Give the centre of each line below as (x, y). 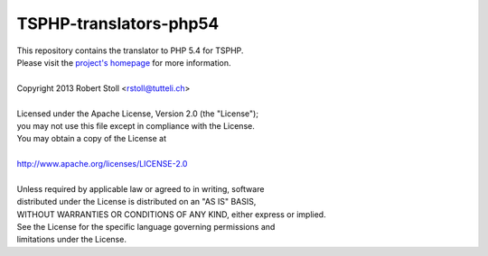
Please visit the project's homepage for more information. (124, 62)
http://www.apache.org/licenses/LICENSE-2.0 (102, 164)
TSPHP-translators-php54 (118, 23)
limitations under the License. (71, 240)
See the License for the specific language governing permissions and (146, 227)
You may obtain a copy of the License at (92, 139)
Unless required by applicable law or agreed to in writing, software (141, 188)
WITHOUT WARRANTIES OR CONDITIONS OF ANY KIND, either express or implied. (171, 214)
